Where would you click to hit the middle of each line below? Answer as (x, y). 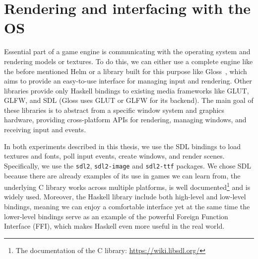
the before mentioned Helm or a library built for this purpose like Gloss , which (126, 71)
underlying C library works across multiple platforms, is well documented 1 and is (127, 186)
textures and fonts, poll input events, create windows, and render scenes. (114, 156)
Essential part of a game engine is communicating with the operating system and (127, 51)
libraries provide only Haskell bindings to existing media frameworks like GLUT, (127, 90)
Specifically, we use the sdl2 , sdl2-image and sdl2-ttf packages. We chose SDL (128, 165)
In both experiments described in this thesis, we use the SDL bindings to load (123, 146)
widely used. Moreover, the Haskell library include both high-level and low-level (125, 197)
